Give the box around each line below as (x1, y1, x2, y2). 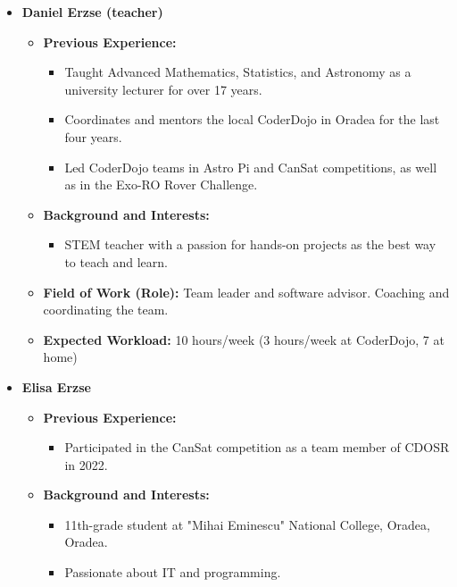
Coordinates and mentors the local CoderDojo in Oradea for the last (64, 110, 440, 129)
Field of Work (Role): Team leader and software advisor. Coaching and (43, 282, 450, 301)
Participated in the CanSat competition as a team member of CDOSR (64, 438, 450, 457)
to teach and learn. (64, 252, 168, 271)
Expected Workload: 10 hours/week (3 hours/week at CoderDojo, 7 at (43, 330, 445, 348)
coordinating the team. (43, 300, 169, 319)
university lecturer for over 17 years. (64, 80, 262, 98)
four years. (64, 127, 122, 146)
